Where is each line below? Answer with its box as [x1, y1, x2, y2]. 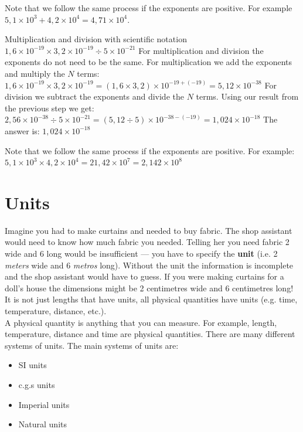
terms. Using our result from [196, 90, 299, 103]
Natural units [18, 418, 67, 430]
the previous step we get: [5, 101, 94, 114]
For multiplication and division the [138, 44, 264, 56]
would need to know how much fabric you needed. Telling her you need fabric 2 [5, 236, 290, 248]
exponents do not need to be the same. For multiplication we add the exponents [5, 56, 292, 68]
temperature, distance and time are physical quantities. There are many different [5, 328, 295, 340]
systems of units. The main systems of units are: [5, 339, 179, 351]
